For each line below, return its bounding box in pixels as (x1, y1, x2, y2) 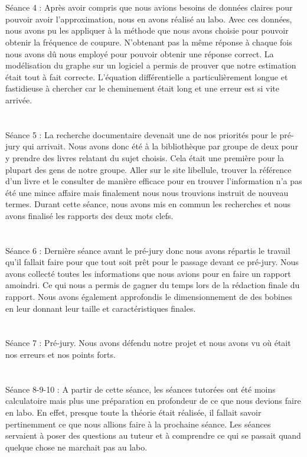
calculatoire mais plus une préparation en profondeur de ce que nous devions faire (5, 394, 301, 407)
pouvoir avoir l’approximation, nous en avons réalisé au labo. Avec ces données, (5, 12, 292, 25)
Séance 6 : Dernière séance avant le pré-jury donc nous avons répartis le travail (5, 244, 290, 256)
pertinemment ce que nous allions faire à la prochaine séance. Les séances (5, 417, 271, 430)
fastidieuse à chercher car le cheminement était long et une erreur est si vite (5, 82, 280, 94)
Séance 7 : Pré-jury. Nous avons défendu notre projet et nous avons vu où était (5, 337, 291, 349)
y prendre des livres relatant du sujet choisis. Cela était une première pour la (5, 151, 284, 164)
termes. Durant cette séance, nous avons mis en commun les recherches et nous (5, 198, 291, 210)
